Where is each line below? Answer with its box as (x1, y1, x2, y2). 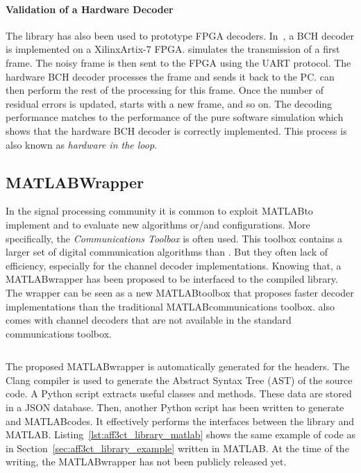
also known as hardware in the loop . (6, 137, 158, 151)
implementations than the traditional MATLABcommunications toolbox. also (6, 299, 335, 313)
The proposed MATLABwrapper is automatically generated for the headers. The (6, 359, 350, 374)
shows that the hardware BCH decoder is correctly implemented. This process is (6, 123, 347, 138)
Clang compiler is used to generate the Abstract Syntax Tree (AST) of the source (6, 372, 353, 387)
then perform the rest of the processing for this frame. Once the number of (6, 83, 324, 97)
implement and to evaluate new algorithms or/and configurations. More (6, 217, 310, 231)
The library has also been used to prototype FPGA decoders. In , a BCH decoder (6, 28, 355, 42)
